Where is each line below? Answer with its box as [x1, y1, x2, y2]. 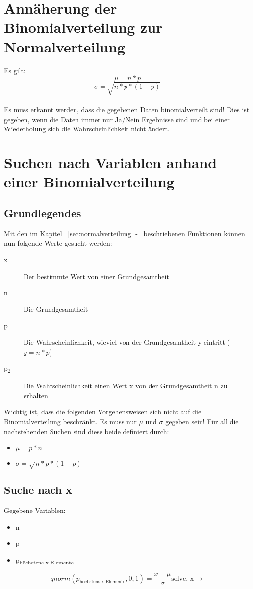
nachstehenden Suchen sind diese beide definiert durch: [4, 426, 169, 436]
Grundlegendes [4, 205, 81, 220]
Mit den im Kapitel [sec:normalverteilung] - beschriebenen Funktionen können [4, 228, 245, 238]
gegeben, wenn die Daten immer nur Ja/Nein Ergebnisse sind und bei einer [4, 114, 230, 124]
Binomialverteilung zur [4, 17, 163, 37]
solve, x [171, 575, 194, 582]
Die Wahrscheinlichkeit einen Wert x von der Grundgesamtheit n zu [24, 381, 228, 391]
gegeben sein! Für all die [165, 416, 239, 427]
